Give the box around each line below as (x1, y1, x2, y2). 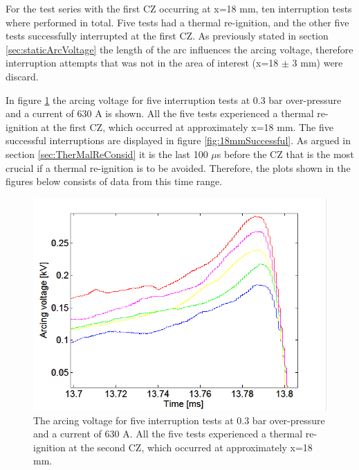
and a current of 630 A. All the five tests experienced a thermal (33, 426, 303, 441)
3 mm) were (292, 55, 343, 70)
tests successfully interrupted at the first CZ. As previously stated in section (6, 28, 329, 43)
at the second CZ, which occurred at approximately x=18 (68, 439, 313, 454)
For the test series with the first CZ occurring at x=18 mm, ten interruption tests (6, 1, 352, 15)
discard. (6, 69, 39, 83)
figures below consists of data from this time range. (6, 174, 223, 189)
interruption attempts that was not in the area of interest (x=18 (6, 55, 279, 70)
